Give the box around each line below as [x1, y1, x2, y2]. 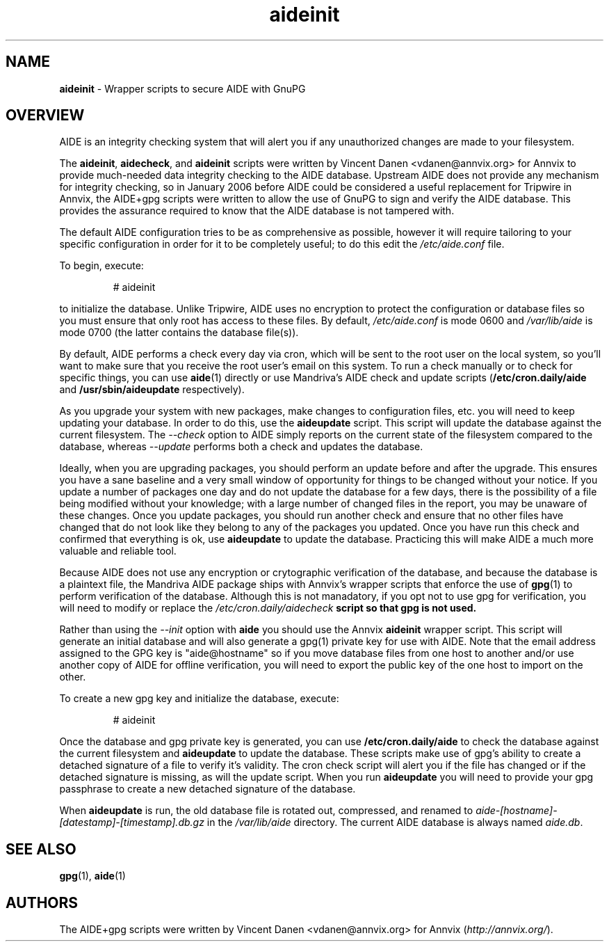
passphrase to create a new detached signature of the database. [59, 783, 356, 795]
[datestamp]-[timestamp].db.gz [59, 816, 204, 829]
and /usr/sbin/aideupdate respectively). [59, 383, 245, 396]
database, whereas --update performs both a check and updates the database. [59, 440, 423, 453]
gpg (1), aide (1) [59, 870, 126, 882]
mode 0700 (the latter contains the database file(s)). [59, 326, 299, 339]
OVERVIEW [6, 106, 85, 125]
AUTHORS [6, 893, 79, 912]
